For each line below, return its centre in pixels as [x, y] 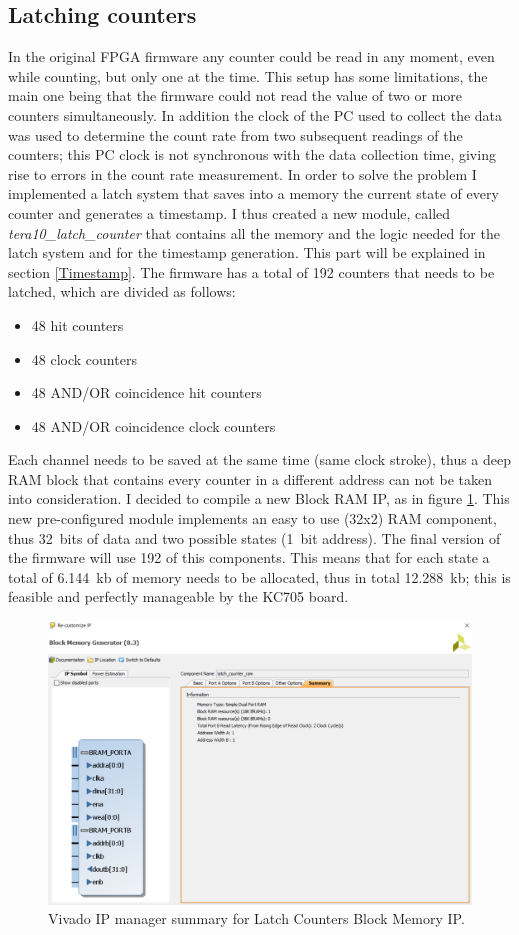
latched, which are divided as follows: [122, 291]
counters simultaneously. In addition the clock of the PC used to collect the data [255, 114]
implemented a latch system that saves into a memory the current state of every [253, 193]
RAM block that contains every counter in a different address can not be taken [250, 478]
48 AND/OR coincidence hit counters [146, 392]
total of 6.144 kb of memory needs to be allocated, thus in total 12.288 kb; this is [259, 576]
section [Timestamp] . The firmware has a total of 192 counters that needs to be [251, 271]
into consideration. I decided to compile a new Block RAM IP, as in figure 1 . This [259, 498]
